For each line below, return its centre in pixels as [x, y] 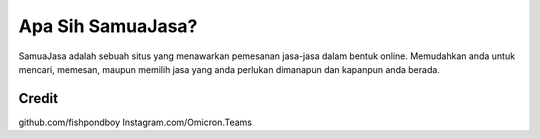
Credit [38, 98]
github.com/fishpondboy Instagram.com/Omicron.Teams [135, 122]
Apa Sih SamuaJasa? [108, 26]
